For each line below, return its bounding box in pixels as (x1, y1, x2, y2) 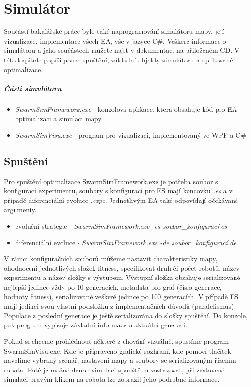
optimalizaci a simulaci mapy (15, 113, 102, 124)
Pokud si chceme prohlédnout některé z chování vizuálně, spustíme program (4, 336, 229, 346)
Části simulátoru (4, 83, 62, 93)
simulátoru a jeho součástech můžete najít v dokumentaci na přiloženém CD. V (4, 45, 240, 55)
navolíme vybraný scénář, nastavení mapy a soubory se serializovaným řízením (4, 355, 236, 365)
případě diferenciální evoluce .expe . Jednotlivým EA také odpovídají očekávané (4, 195, 238, 205)
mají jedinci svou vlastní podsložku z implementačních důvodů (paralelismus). (4, 301, 236, 311)
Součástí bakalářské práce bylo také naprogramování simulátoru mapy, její (4, 26, 224, 36)
